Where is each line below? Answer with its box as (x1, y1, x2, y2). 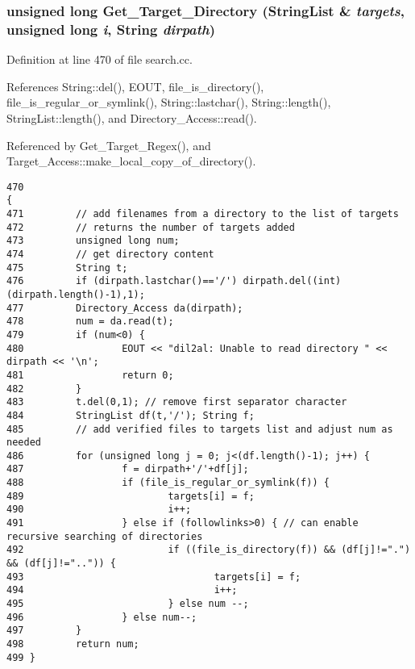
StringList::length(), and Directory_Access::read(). (6, 109, 257, 126)
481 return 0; (6, 369, 174, 381)
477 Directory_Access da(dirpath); (6, 302, 243, 314)
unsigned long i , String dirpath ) (6, 19, 216, 39)
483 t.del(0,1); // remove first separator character (6, 396, 347, 408)
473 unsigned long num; (6, 235, 180, 247)
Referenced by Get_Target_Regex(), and (6, 136, 211, 153)
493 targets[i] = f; (6, 571, 301, 583)
